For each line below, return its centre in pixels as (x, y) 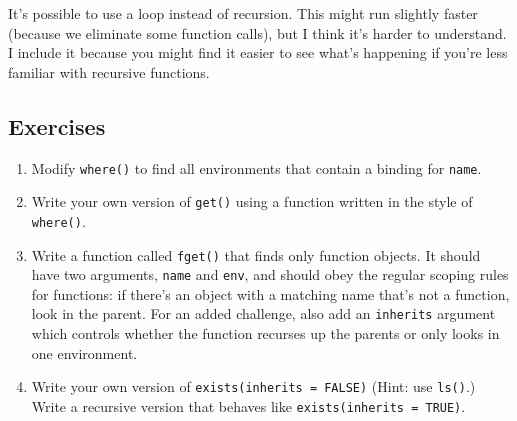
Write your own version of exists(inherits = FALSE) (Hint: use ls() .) (253, 386)
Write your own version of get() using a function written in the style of (252, 201)
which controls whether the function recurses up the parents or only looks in (265, 333)
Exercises (57, 125)
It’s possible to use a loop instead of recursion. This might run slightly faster (243, 13)
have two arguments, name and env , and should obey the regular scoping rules (270, 274)
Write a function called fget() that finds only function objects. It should (256, 254)
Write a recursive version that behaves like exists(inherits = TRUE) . (248, 405)
